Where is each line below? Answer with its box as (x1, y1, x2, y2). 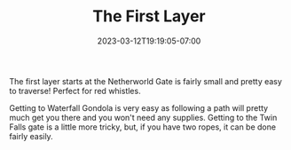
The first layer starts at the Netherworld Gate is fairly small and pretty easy (9, 75, 282, 86)
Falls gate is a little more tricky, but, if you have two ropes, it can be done (9, 122, 277, 132)
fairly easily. (9, 130, 53, 141)
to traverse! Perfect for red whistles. (9, 85, 141, 96)
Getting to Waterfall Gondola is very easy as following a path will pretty (9, 102, 269, 113)
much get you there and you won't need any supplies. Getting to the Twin (9, 112, 278, 122)
